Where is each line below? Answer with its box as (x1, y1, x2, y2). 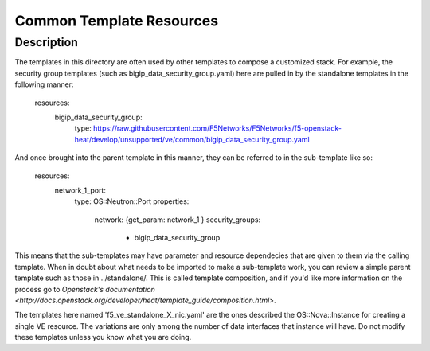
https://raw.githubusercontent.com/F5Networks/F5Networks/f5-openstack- (92, 123, 342, 133)
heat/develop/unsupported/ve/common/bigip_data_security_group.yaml (74, 135, 310, 144)
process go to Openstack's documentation (14, 284, 155, 294)
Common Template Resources (14, 12, 219, 29)
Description (14, 35, 79, 49)
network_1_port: (54, 185, 107, 195)
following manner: (14, 80, 74, 89)
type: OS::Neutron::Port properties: (74, 197, 190, 206)
